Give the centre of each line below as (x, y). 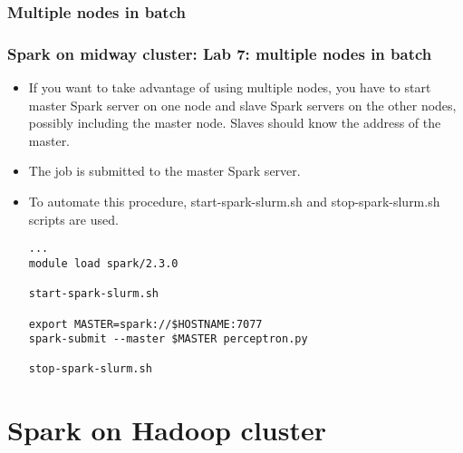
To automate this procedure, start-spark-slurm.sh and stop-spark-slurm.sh (234, 202)
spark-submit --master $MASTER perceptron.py (168, 339)
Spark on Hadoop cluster (167, 430)
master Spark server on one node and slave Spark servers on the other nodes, (242, 105)
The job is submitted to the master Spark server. (164, 171)
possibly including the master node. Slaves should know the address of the (235, 123)
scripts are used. (73, 219)
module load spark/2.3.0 (103, 263)
